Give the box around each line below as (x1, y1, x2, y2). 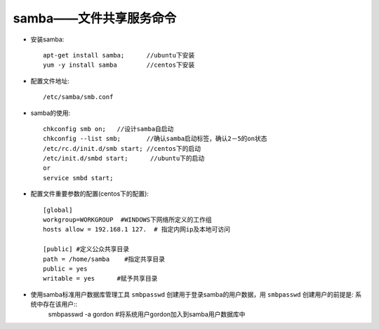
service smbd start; (43, 174, 114, 182)
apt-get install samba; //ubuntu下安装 (43, 51, 195, 59)
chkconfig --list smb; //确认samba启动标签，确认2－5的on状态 (43, 135, 267, 143)
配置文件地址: (30, 76, 70, 85)
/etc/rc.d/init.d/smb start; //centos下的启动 (43, 145, 201, 152)
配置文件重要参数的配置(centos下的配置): (30, 189, 149, 198)
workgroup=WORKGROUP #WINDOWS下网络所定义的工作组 (43, 216, 212, 224)
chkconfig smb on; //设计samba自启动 (43, 125, 174, 133)
